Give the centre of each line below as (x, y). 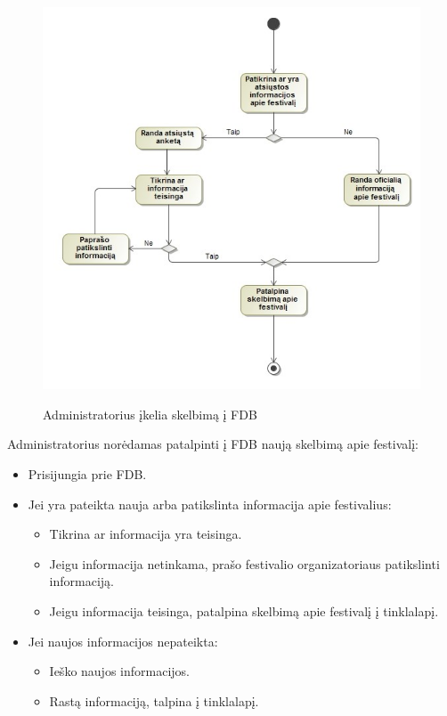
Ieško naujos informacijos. (119, 671)
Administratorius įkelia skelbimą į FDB (150, 414)
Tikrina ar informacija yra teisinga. (146, 534)
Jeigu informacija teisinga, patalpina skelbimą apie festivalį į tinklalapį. (244, 610)
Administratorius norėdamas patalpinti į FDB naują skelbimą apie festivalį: (213, 444)
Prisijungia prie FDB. (87, 473)
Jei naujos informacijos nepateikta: (123, 641)
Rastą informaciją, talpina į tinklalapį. (154, 700)
